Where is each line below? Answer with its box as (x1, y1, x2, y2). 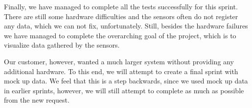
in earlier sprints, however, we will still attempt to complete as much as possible (4, 85, 244, 95)
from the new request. (4, 95, 69, 105)
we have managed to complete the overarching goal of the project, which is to (4, 30, 236, 40)
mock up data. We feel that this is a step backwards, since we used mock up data (4, 76, 248, 86)
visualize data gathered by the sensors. (4, 40, 120, 50)
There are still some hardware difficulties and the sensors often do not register (4, 11, 238, 21)
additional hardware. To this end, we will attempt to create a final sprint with (4, 66, 238, 76)
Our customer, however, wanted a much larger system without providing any (4, 56, 234, 66)
